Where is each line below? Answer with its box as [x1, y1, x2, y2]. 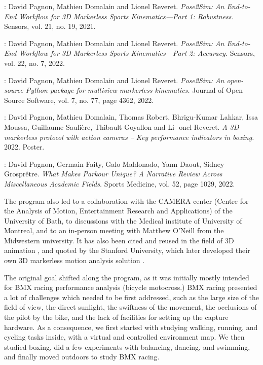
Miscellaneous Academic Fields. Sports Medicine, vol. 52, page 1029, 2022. [4, 178, 235, 189]
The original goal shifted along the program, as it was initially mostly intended [4, 272, 249, 282]
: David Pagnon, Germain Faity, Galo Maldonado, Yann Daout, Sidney [4, 158, 224, 169]
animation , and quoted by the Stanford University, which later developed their [4, 245, 250, 255]
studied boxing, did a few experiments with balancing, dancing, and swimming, [4, 341, 250, 352]
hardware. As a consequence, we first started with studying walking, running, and [4, 321, 258, 332]
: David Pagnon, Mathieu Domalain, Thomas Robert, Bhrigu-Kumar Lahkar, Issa [4, 112, 258, 122]
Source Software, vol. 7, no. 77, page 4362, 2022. [4, 94, 154, 105]
